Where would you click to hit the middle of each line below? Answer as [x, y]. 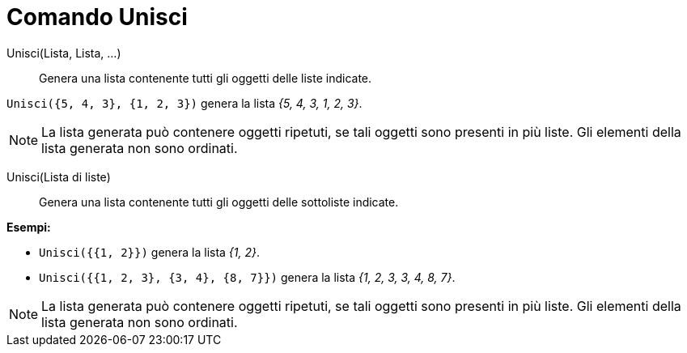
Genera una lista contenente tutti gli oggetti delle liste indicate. [206, 78]
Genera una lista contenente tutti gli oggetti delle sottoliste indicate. [219, 202]
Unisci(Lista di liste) [59, 176]
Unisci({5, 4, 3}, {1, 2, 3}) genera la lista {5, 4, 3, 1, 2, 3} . [184, 103]
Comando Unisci [97, 17]
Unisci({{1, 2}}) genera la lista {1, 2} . [150, 252]
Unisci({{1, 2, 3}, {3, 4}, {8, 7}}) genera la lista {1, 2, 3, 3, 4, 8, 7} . [247, 277]
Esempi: [29, 227]
